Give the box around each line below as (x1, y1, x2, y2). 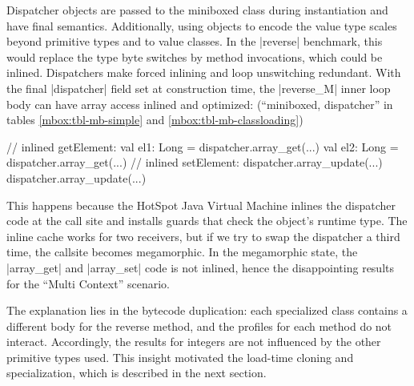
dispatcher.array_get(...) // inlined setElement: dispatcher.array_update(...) (6, 154, 383, 171)
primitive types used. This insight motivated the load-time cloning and (6, 348, 354, 365)
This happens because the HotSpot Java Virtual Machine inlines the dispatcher (6, 196, 396, 213)
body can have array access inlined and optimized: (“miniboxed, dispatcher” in (6, 95, 393, 112)
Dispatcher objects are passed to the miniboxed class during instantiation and (6, 2, 388, 18)
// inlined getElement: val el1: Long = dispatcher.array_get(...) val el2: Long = (6, 138, 399, 155)
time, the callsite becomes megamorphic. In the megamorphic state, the (6, 243, 358, 260)
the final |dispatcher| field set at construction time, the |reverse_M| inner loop (6, 79, 391, 96)
